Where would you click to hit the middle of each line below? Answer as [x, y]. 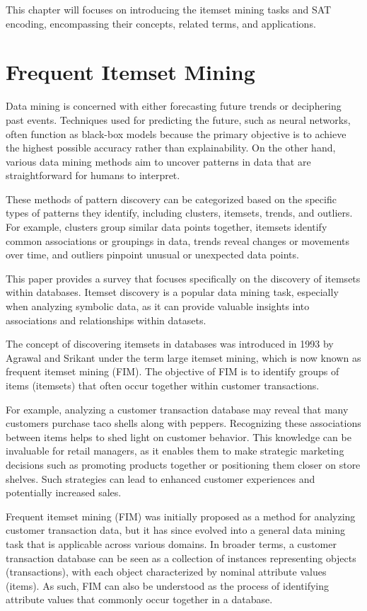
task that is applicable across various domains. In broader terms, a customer [171, 543]
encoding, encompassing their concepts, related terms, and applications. [161, 23]
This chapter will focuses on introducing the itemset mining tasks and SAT [169, 9]
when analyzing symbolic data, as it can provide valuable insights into [158, 306]
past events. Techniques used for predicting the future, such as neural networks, [178, 119]
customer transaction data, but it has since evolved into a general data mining [175, 530]
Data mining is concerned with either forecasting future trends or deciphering [174, 106]
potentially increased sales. [64, 492]
